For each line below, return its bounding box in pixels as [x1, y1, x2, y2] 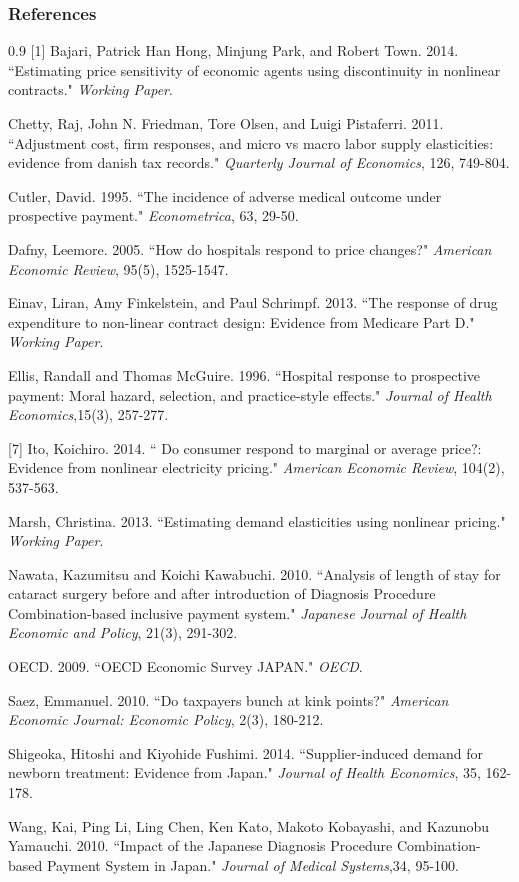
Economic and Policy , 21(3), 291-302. [8, 622, 238, 643]
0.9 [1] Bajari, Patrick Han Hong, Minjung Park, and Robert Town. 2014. [8, 40, 459, 61]
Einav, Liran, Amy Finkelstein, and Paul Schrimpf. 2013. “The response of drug [8, 292, 498, 313]
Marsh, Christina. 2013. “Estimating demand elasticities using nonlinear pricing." [8, 510, 506, 531]
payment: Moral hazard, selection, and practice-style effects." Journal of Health [8, 384, 492, 405]
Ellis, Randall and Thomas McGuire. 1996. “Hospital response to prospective [8, 364, 481, 385]
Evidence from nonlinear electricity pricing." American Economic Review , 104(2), [8, 457, 505, 478]
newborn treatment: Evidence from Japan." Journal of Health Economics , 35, [8, 762, 481, 783]
